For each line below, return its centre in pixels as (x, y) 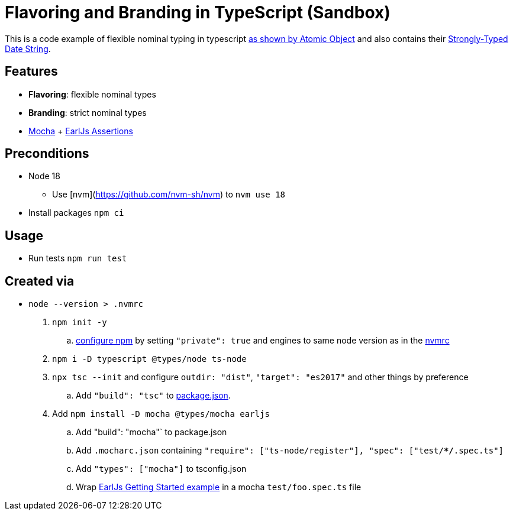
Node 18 (44, 176)
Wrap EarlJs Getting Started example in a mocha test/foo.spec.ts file (219, 487)
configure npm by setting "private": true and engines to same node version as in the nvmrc (263, 341)
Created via (40, 281)
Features (31, 72)
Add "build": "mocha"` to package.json (151, 432)
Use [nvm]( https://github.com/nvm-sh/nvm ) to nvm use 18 (169, 195)
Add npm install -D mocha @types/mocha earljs (161, 414)
